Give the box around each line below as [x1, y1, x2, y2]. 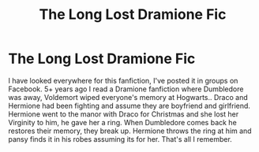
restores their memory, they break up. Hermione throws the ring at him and [8, 126, 252, 135]
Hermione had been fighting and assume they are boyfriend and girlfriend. [8, 101, 251, 110]
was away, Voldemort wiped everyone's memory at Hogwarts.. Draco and [8, 92, 249, 102]
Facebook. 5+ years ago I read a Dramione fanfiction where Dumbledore [8, 84, 244, 94]
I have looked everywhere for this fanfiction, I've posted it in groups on [8, 76, 238, 85]
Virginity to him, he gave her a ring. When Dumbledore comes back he [8, 117, 237, 127]
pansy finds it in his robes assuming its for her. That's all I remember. [8, 134, 233, 143]
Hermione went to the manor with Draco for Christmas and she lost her [8, 109, 239, 119]
